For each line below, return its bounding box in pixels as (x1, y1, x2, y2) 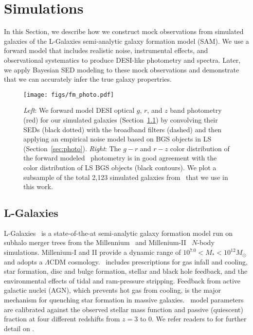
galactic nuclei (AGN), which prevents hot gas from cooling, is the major (4, 285, 221, 295)
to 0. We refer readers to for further (140, 314, 247, 324)
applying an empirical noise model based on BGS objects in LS (23, 134, 212, 144)
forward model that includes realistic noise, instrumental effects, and (4, 45, 208, 55)
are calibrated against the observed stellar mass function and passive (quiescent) (4, 304, 243, 314)
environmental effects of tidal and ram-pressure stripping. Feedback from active (4, 275, 241, 285)
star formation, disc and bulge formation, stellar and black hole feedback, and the (4, 266, 248, 276)
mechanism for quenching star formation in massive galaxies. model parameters (4, 295, 244, 305)
